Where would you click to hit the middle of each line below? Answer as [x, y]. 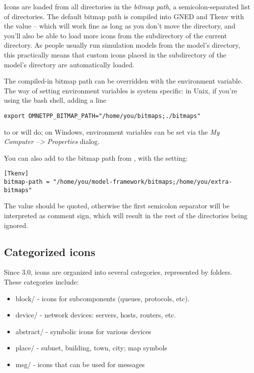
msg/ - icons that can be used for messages [80, 364]
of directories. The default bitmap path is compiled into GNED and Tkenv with [124, 16]
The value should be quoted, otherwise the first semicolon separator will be [117, 206]
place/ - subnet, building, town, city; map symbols [91, 348]
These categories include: [41, 281]
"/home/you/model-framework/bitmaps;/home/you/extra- [143, 182]
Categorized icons [50, 251]
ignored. [16, 225]
